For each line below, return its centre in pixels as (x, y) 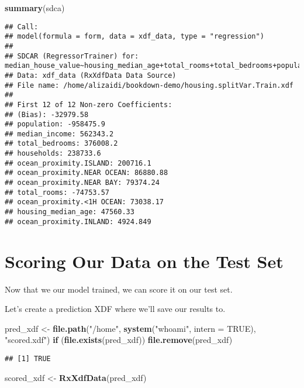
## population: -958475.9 (55, 124)
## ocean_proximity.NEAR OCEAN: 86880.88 (87, 173)
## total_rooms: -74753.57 (57, 192)
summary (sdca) (35, 8)
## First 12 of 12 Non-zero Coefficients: (89, 104)
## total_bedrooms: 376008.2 (61, 144)
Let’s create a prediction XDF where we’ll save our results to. (115, 309)
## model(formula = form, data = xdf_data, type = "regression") (134, 37)
